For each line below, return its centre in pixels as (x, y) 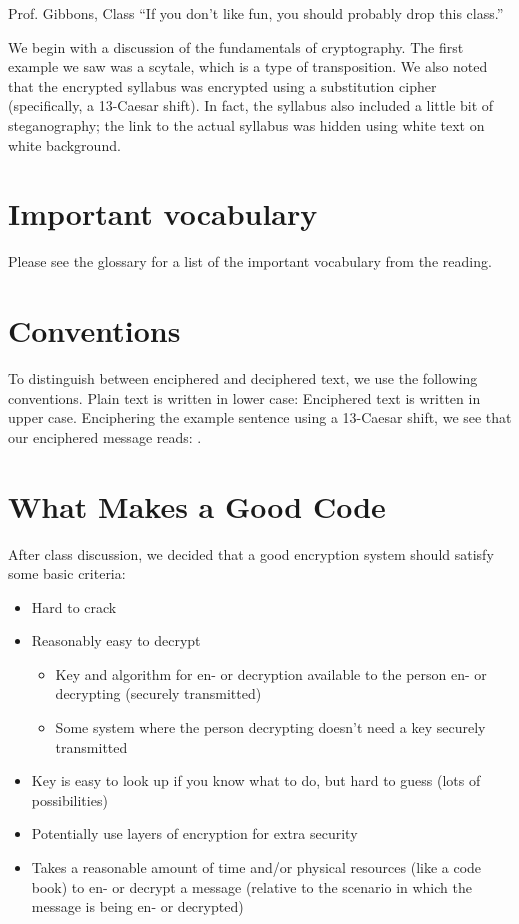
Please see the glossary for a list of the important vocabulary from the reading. (250, 261)
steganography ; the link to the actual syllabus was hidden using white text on (246, 124)
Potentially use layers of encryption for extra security (194, 833)
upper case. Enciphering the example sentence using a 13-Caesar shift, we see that (260, 417)
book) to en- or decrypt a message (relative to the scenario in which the (251, 886)
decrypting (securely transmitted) (158, 693)
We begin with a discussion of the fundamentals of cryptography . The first (236, 46)
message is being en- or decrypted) (137, 906)
